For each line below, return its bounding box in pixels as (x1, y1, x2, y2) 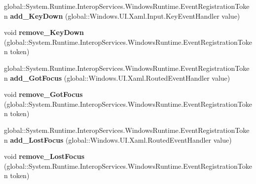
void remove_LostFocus (4, 151, 85, 161)
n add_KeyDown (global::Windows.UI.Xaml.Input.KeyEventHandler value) (4, 10, 240, 21)
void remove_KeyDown (4, 27, 84, 37)
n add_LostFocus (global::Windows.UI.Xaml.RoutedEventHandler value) (4, 134, 232, 145)
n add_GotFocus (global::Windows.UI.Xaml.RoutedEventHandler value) (4, 72, 230, 83)
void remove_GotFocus (4, 89, 83, 99)
